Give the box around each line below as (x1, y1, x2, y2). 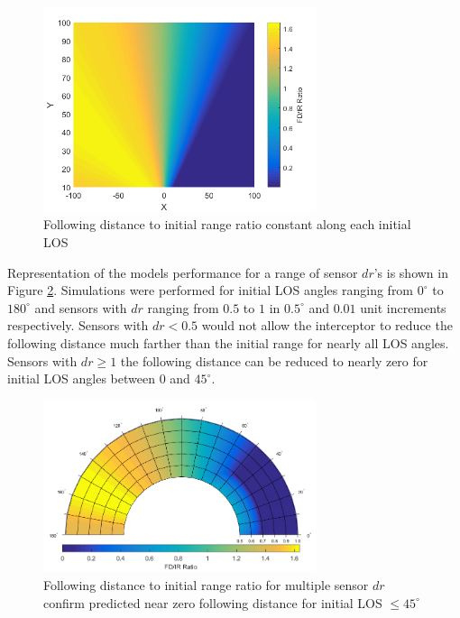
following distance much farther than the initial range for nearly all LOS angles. (7, 333, 449, 352)
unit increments (360, 298, 446, 317)
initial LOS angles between (7, 369, 155, 388)
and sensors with (34, 298, 127, 317)
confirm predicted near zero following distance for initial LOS (43, 593, 382, 612)
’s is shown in (373, 263, 448, 281)
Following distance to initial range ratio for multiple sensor (43, 576, 369, 595)
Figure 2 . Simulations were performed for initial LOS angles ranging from (7, 281, 414, 300)
